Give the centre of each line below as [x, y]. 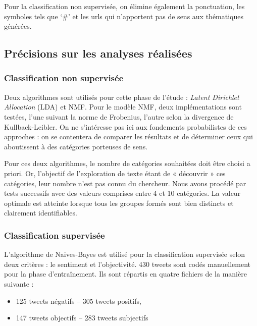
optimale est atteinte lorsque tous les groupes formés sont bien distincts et [119, 203]
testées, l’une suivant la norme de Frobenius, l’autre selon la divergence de [119, 116]
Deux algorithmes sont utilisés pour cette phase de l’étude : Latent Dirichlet [122, 97]
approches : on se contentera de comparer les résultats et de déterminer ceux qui [128, 137]
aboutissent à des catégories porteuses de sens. [76, 146]
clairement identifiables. [41, 213]
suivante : [19, 283]
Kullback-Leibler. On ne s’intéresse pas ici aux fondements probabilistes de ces [125, 126]
